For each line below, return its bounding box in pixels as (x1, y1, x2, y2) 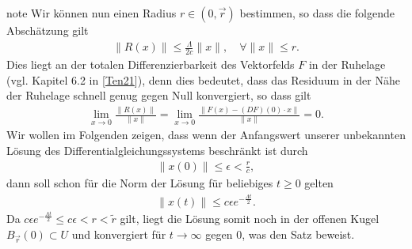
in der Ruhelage (308, 55, 386, 72)
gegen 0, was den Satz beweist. (205, 225, 355, 242)
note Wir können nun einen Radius (6, 5, 177, 21)
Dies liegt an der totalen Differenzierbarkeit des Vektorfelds (6, 55, 295, 72)
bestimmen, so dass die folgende (239, 5, 395, 21)
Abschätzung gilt (6, 22, 89, 38)
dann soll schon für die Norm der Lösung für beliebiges (6, 175, 273, 191)
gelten (304, 175, 334, 191)
